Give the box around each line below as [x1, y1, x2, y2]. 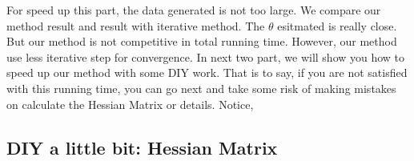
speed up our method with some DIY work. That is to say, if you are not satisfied [6, 64, 408, 81]
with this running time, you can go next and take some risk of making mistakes [6, 79, 396, 96]
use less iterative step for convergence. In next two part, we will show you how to [6, 48, 405, 65]
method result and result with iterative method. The [6, 17, 265, 34]
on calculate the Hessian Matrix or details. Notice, [6, 95, 254, 112]
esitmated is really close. [277, 17, 397, 34]
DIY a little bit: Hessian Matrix [6, 135, 278, 159]
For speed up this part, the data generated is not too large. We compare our [6, 2, 381, 18]
